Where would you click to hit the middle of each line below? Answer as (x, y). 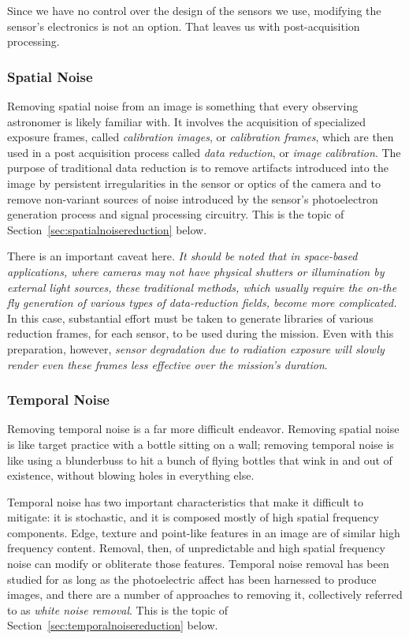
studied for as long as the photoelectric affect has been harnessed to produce (192, 579)
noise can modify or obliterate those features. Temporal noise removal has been (198, 564)
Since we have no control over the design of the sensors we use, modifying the (194, 10)
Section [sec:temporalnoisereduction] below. (113, 625)
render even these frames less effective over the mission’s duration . (167, 364)
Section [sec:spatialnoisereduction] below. (107, 229)
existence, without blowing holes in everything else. (131, 475)
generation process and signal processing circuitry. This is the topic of (176, 214)
